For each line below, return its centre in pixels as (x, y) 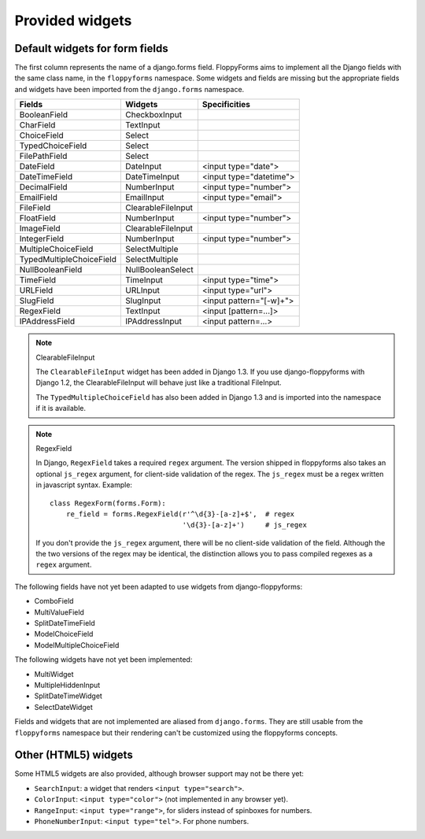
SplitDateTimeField (65, 623)
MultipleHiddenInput (67, 685)
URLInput (142, 290)
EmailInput (144, 198)
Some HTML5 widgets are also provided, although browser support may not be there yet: (159, 774)
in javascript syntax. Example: (84, 485)
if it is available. (61, 408)
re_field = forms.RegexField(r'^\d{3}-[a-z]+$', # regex (180, 514)
